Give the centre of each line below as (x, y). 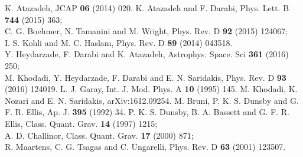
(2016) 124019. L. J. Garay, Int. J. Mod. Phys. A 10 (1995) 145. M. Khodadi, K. (151, 89)
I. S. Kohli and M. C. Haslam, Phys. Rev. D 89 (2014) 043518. (119, 42)
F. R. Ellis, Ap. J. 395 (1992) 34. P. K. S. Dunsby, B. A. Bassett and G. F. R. (147, 112)
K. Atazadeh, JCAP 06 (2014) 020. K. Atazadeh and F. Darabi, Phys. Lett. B (147, 8)
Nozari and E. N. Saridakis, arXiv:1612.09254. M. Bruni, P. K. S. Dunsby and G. (152, 100)
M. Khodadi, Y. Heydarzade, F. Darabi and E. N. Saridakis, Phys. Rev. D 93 (146, 77)
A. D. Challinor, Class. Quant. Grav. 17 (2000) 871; (99, 135)
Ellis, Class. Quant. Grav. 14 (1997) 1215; (81, 123)
